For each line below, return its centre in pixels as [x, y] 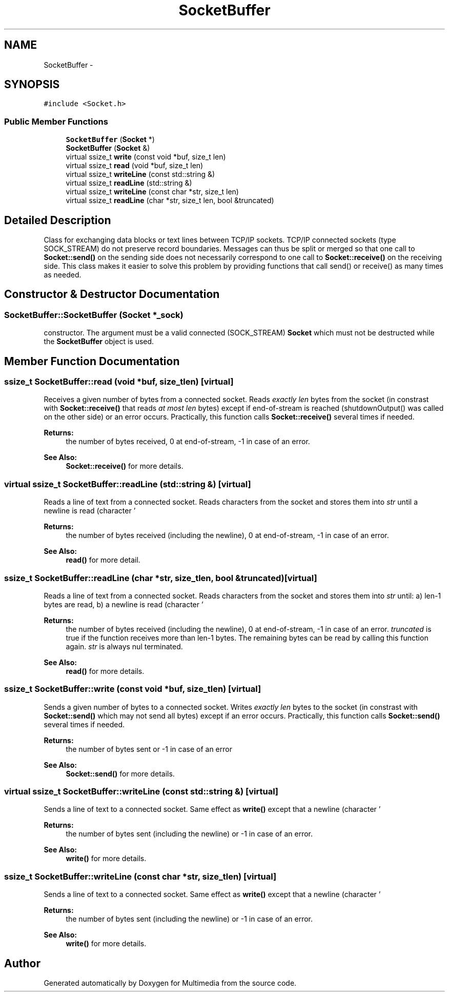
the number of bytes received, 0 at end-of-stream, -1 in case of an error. [188, 442]
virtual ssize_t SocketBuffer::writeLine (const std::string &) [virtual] [141, 792]
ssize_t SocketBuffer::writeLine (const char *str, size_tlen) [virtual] [140, 876]
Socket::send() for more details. [120, 773]
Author [22, 963]
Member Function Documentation [92, 361]
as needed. [63, 275]
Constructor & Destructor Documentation [112, 294]
